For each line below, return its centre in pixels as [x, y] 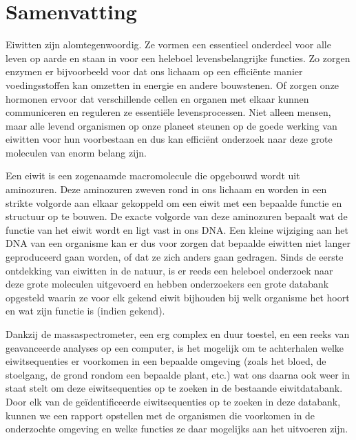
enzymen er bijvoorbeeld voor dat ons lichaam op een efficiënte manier [154, 71]
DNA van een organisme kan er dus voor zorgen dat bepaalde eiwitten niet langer [178, 243]
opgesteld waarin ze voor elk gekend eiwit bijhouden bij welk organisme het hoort [178, 297]
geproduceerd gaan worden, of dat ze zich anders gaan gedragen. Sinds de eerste [175, 257]
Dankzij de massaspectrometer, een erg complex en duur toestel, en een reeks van [178, 334]
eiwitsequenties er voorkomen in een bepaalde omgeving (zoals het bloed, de [166, 361]
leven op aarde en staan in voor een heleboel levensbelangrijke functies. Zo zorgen [178, 58]
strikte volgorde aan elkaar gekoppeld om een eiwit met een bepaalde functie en [174, 202]
